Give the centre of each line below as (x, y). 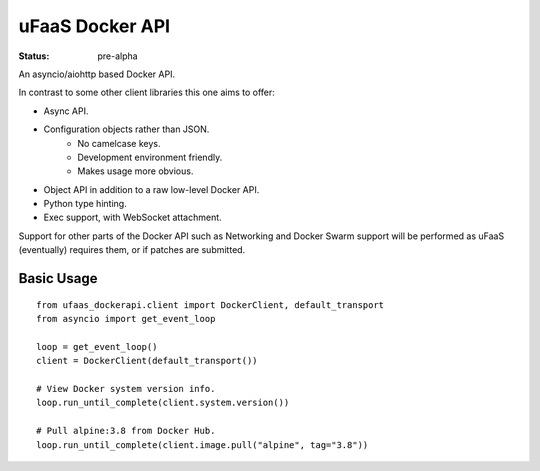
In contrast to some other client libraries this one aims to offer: (146, 92)
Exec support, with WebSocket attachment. (132, 217)
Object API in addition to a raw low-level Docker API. (151, 189)
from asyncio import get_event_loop (126, 319)
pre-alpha (118, 56)
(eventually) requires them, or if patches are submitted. (132, 250)
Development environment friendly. (150, 157)
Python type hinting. (85, 204)
